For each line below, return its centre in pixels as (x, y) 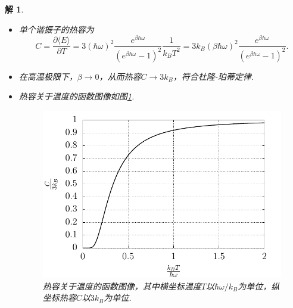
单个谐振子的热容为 (56, 29)
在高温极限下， (48, 76)
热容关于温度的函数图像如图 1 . (77, 96)
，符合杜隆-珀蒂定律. (213, 76)
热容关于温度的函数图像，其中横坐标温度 (122, 286)
